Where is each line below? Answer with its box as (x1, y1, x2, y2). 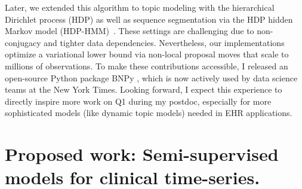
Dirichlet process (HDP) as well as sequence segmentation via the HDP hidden (5, 13, 293, 25)
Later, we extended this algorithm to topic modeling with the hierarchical (5, 1, 275, 13)
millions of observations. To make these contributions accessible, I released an (5, 59, 288, 72)
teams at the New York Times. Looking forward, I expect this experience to (5, 83, 282, 96)
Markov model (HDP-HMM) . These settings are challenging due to (5, 25, 254, 37)
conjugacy (5, 36, 41, 48)
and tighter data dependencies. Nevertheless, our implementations (44, 36, 285, 48)
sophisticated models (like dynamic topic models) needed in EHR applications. (5, 106, 292, 119)
